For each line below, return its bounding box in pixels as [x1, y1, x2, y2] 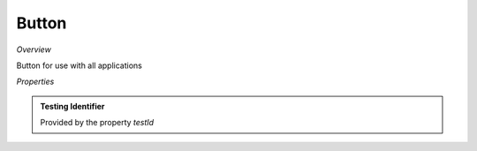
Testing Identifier [40, 101, 105, 111]
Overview [16, 44, 52, 55]
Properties [16, 76, 55, 87]
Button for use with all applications [16, 60, 143, 71]
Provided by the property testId [40, 117, 155, 128]
